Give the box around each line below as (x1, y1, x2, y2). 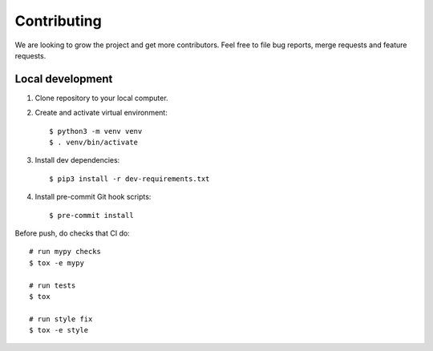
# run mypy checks (29, 247, 102, 256)
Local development (14, 72, 113, 86)
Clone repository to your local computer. (34, 93, 168, 103)
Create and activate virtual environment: (34, 108, 168, 118)
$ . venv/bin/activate (49, 138, 139, 147)
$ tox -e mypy (29, 258, 84, 268)
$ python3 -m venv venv (49, 127, 143, 135)
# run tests (29, 280, 76, 290)
